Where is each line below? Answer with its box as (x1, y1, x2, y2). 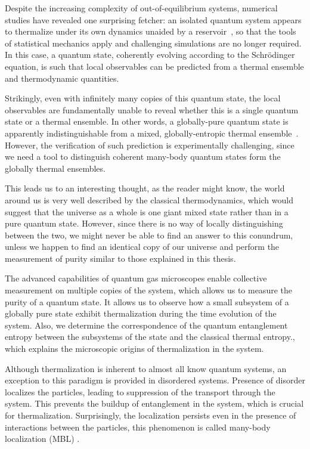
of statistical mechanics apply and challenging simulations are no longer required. (5, 36, 302, 49)
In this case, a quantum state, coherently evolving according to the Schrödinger (5, 48, 295, 61)
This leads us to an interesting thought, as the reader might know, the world (5, 182, 285, 194)
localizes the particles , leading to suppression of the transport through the (5, 385, 275, 398)
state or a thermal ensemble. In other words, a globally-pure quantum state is (5, 115, 289, 128)
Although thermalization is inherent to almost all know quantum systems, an (5, 362, 287, 374)
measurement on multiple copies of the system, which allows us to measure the (5, 284, 292, 296)
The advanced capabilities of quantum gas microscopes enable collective (5, 272, 267, 284)
